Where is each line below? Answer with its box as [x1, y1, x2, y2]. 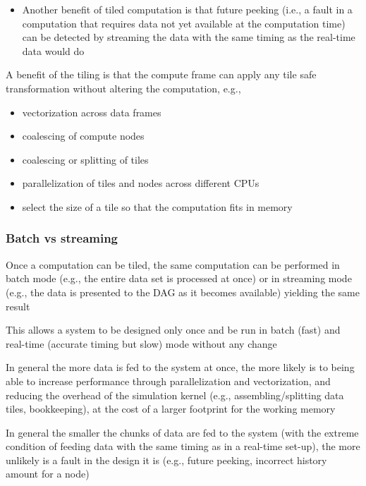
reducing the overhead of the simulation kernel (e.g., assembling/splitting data [6, 387, 344, 402]
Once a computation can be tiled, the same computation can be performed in [6, 257, 340, 272]
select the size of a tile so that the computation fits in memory [22, 199, 293, 214]
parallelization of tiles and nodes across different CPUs [22, 176, 260, 190]
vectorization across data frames [22, 104, 161, 119]
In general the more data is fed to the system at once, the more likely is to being [6, 360, 355, 375]
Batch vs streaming [6, 229, 118, 247]
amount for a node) [6, 466, 90, 481]
